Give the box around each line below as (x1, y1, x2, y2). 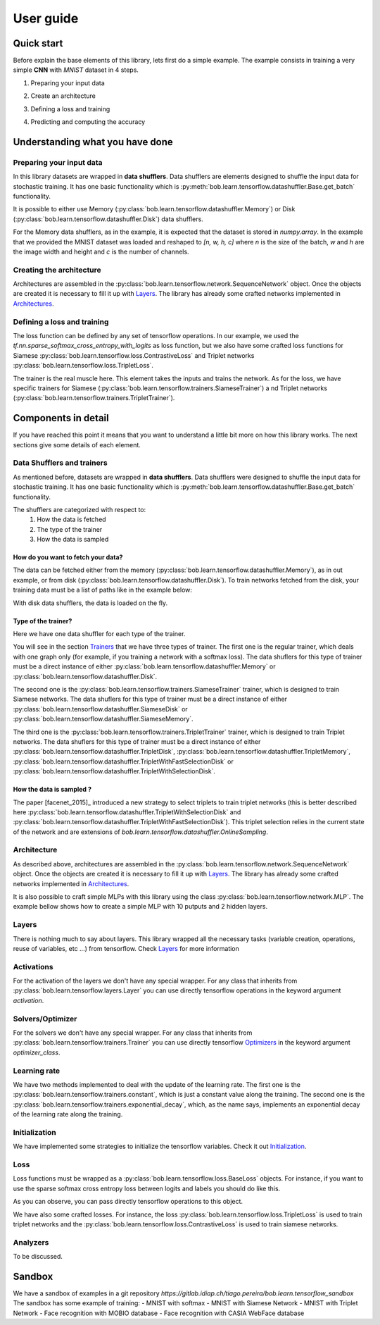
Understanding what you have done (13, 136, 174, 148)
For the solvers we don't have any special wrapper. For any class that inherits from (13, 1028, 253, 1037)
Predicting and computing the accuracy (30, 118, 146, 126)
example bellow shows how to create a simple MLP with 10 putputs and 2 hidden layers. (13, 902, 267, 911)
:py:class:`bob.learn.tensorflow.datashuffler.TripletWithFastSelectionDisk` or (13, 757, 234, 766)
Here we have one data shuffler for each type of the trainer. (13, 630, 186, 638)
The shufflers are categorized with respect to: (13, 505, 146, 514)
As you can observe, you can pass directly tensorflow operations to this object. (13, 1198, 243, 1206)
